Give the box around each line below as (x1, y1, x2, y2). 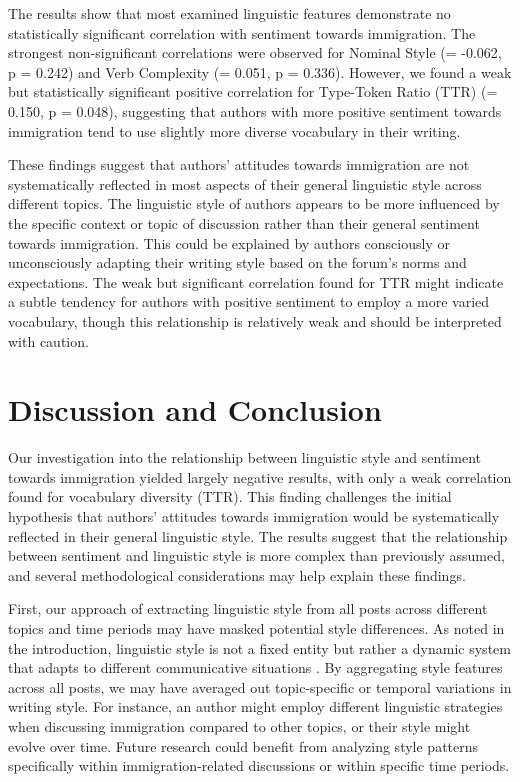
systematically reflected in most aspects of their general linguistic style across (8, 173, 482, 194)
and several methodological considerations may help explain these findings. (8, 564, 466, 585)
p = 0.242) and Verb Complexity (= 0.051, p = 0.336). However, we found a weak (8, 61, 512, 82)
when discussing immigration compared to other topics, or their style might (8, 715, 471, 736)
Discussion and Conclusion (8, 389, 382, 430)
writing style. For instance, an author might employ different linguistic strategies (8, 696, 503, 717)
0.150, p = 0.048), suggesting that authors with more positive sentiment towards (8, 100, 502, 121)
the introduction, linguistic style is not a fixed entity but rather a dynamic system (8, 637, 511, 658)
